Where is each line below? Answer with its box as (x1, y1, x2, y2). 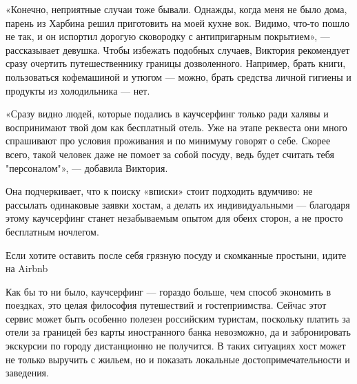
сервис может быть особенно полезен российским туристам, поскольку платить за (6, 311, 350, 325)
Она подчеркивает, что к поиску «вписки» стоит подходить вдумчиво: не (6, 184, 313, 198)
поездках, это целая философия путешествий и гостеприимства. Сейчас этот (6, 298, 327, 312)
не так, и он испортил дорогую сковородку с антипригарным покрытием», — (6, 29, 330, 44)
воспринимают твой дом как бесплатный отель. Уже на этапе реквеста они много (6, 119, 347, 134)
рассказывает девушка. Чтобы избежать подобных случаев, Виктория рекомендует (6, 42, 350, 57)
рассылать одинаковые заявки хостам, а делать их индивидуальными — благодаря (6, 197, 350, 211)
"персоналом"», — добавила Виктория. (6, 160, 168, 175)
